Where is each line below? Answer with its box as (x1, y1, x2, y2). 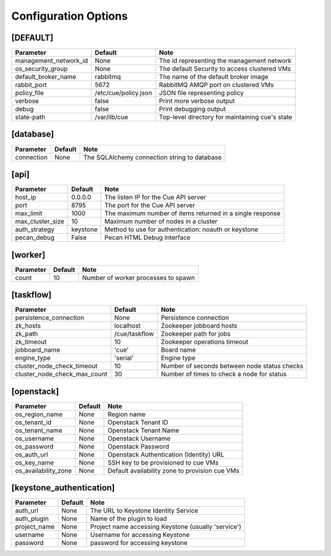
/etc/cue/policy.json (94, 89, 153, 98)
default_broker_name (15, 72, 77, 81)
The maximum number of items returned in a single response (104, 209, 281, 218)
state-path (15, 113, 45, 122)
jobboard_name (15, 346, 61, 354)
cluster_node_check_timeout (15, 362, 98, 371)
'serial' (114, 353, 134, 362)
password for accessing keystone (89, 539, 188, 547)
